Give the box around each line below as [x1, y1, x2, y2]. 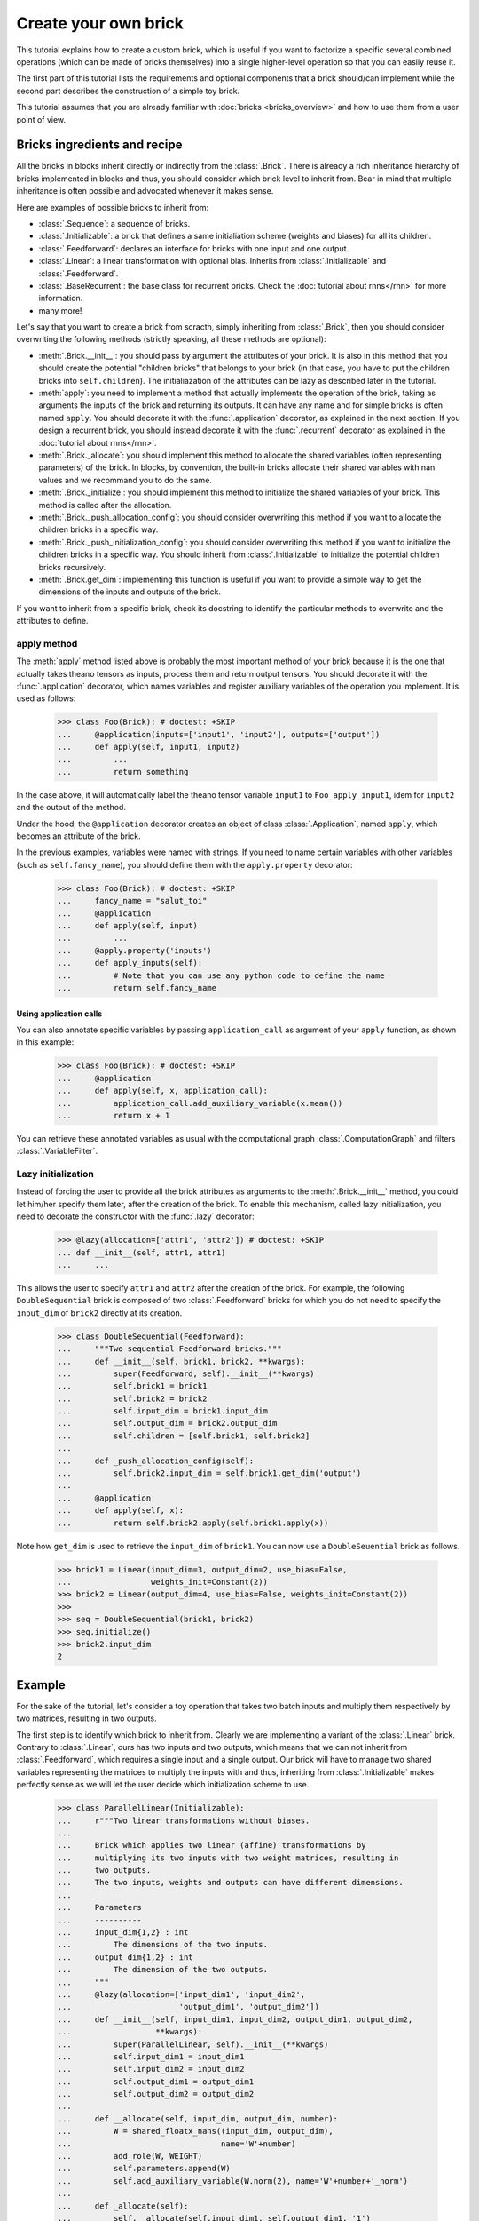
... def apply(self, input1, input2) [57, 742, 240, 752]
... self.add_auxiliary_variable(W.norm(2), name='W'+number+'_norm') [57, 2176, 408, 2185]
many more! [38, 305, 82, 315]
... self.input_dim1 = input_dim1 [57, 2051, 245, 2061]
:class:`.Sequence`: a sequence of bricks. [38, 218, 191, 228]
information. [38, 293, 83, 304]
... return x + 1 [57, 1110, 170, 1120]
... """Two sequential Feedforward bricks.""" [57, 1344, 283, 1354]
